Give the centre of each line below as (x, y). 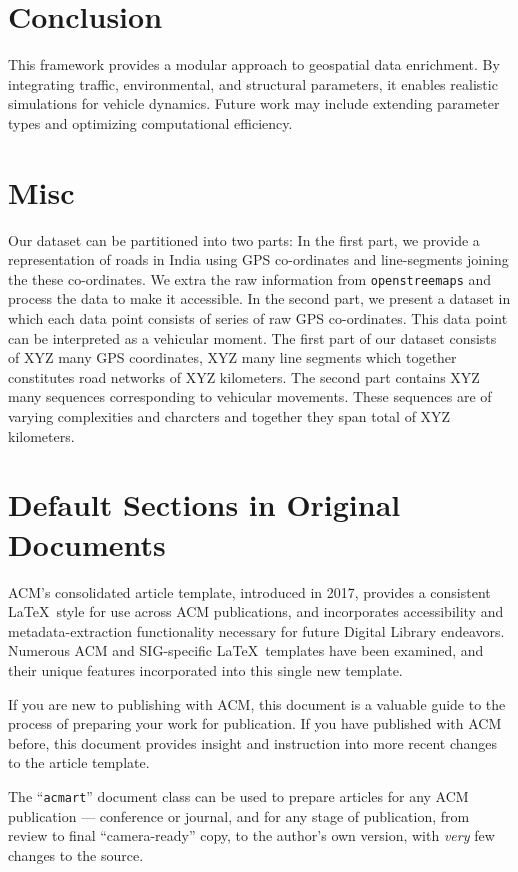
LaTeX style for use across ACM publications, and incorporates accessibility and (256, 611)
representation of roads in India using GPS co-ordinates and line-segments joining (258, 259)
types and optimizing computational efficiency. (150, 122)
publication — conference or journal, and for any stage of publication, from (239, 815)
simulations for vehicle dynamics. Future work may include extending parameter (254, 103)
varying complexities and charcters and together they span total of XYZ (229, 416)
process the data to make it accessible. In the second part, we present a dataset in (259, 298)
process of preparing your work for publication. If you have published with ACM (255, 723)
